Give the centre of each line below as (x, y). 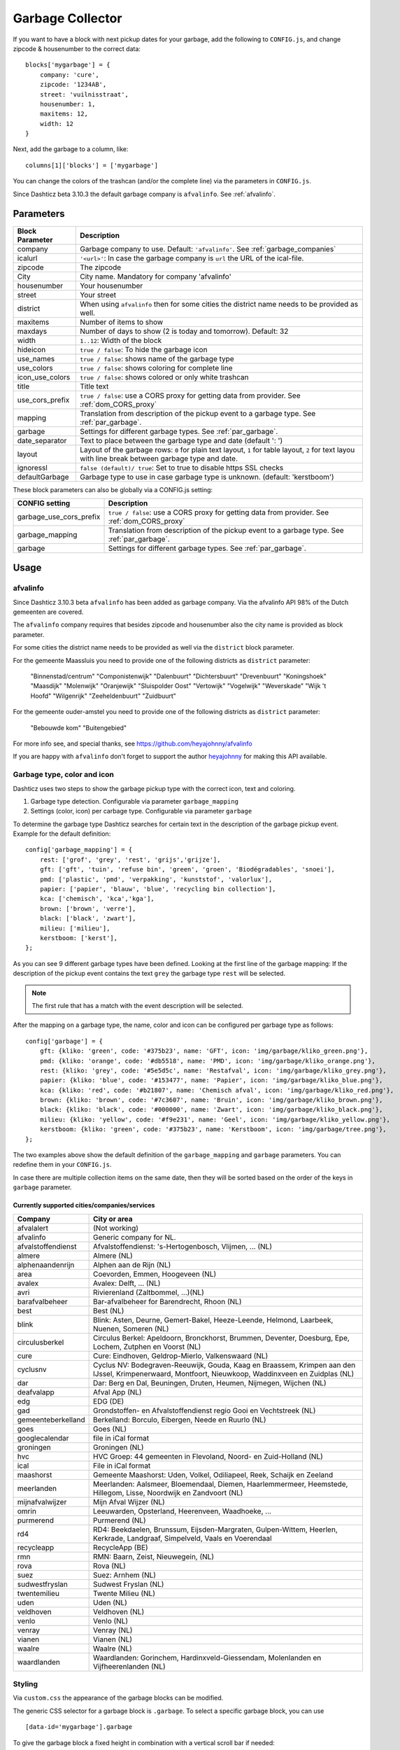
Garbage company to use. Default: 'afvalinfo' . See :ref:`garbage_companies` (208, 248)
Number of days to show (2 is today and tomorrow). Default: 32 (184, 331)
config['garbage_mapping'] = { (79, 850)
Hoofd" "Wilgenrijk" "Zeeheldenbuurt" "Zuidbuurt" (103, 696)
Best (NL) (109, 1310)
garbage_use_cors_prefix (59, 517)
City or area (113, 1219)
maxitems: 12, (64, 114)
